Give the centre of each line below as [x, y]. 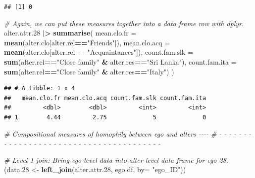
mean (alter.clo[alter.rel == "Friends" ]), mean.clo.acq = [87, 42]
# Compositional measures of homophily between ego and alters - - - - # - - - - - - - [128, 133]
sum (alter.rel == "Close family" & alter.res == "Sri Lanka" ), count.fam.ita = [120, 61]
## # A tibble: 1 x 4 [40, 89]
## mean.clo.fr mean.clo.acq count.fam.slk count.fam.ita [105, 98]
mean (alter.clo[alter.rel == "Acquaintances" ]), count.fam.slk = [99, 52]
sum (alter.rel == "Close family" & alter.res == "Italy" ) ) [89, 71]
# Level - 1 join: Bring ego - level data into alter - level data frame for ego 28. [116, 160]
